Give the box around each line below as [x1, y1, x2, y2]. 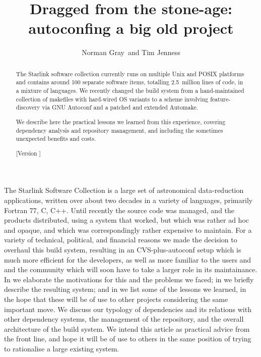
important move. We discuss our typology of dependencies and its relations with [4, 303, 251, 314]
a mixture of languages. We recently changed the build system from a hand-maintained [16, 86, 244, 95]
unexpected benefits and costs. [16, 134, 96, 143]
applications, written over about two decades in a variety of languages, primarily [4, 194, 253, 205]
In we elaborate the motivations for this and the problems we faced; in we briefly [4, 274, 254, 284]
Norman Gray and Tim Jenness [82, 47, 180, 58]
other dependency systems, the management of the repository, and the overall [4, 314, 244, 324]
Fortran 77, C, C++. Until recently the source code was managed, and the [4, 205, 235, 215]
